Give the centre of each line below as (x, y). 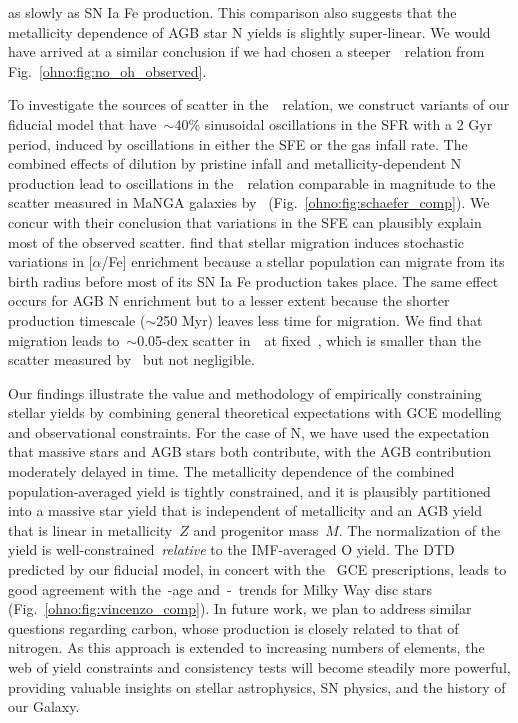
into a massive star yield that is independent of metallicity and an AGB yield (245, 510)
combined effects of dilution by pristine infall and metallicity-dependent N (235, 163)
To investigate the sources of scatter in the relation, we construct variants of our (259, 104)
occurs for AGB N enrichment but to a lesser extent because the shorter (229, 300)
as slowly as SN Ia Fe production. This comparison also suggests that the (232, 12)
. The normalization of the (419, 529)
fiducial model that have (82, 123)
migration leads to (64, 339)
